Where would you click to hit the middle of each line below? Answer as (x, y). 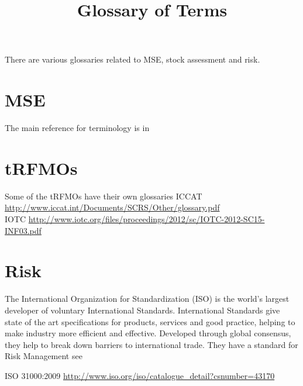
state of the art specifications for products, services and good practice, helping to (150, 321)
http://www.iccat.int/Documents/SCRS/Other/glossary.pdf (112, 207)
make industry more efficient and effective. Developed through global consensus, (148, 333)
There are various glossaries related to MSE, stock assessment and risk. (132, 59)
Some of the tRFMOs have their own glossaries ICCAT (104, 196)
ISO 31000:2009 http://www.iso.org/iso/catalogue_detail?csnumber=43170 (140, 375)
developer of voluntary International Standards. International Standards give (142, 310)
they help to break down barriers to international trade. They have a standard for (151, 344)
